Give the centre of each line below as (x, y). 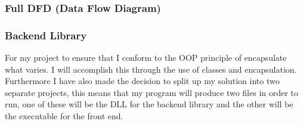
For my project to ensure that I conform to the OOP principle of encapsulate (146, 58)
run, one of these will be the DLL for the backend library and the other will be (149, 104)
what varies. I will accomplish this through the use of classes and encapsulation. (151, 69)
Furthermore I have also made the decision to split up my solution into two (142, 81)
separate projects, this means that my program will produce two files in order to (151, 92)
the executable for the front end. (64, 116)
